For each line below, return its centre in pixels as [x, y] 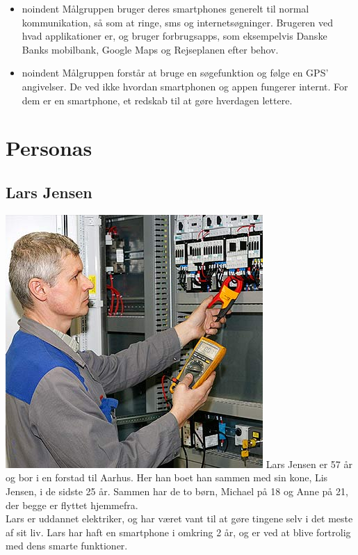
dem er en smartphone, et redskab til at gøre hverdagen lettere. [157, 100]
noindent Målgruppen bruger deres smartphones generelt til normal [165, 8]
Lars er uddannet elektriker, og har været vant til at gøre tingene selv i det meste [179, 518]
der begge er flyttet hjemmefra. [72, 505]
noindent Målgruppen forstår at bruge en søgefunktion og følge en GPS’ [175, 73]
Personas [49, 148]
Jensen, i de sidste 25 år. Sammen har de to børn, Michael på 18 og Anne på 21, [177, 491]
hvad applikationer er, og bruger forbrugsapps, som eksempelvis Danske [174, 36]
